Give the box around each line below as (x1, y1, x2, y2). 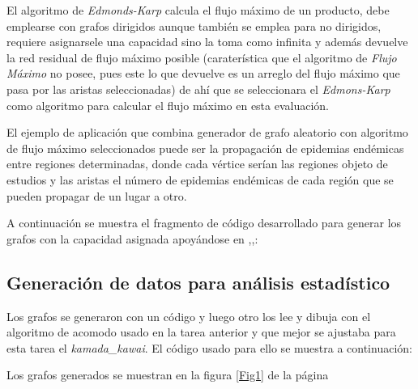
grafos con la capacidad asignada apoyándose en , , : (6, 230, 258, 247)
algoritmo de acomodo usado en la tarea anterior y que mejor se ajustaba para (6, 323, 396, 340)
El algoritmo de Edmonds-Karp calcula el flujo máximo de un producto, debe (6, 2, 390, 18)
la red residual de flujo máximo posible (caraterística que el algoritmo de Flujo (6, 49, 397, 66)
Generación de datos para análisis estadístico (6, 269, 390, 294)
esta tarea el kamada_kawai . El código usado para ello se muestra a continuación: (6, 339, 412, 356)
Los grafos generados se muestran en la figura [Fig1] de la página (6, 366, 329, 383)
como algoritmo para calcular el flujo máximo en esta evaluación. (6, 96, 330, 113)
